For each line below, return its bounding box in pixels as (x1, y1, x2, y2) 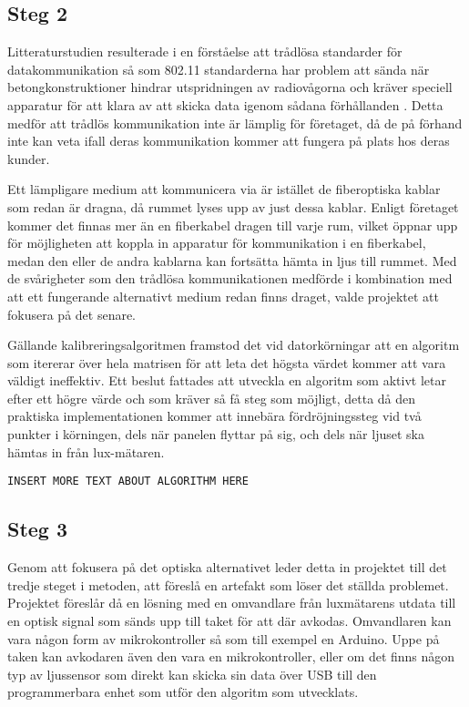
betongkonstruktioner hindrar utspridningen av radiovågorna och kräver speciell (7, 77, 453, 97)
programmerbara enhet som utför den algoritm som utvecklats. (7, 682, 359, 702)
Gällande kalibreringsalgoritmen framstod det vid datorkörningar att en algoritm (7, 335, 460, 354)
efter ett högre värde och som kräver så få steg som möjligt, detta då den (7, 388, 416, 407)
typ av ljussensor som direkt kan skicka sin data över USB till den (7, 664, 377, 683)
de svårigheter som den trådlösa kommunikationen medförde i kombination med (7, 269, 453, 288)
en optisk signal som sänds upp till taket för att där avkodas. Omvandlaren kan (7, 610, 452, 630)
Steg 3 (7, 515, 68, 543)
